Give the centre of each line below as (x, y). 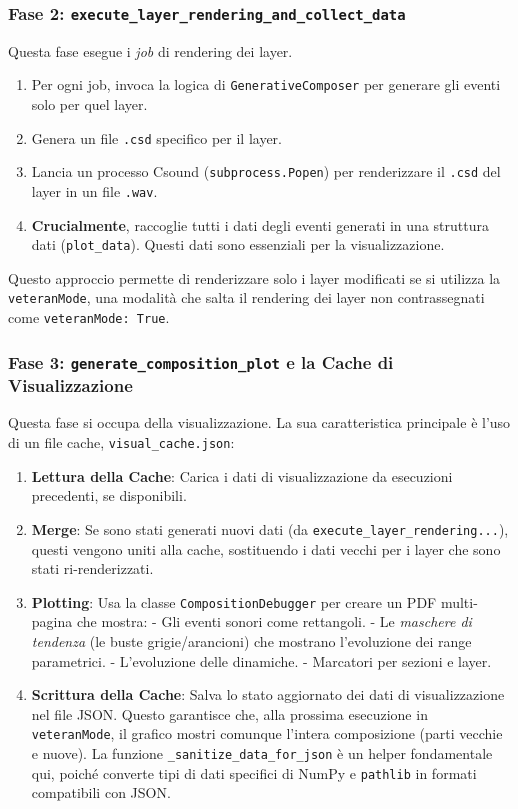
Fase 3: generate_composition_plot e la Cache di (201, 361)
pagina (52, 621)
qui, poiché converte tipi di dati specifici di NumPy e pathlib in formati (254, 772)
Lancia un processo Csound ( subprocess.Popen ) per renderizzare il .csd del (266, 171)
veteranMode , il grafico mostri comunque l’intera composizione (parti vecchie (267, 733)
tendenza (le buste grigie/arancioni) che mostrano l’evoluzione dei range (251, 640)
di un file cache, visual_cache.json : (121, 442)
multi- (459, 601)
